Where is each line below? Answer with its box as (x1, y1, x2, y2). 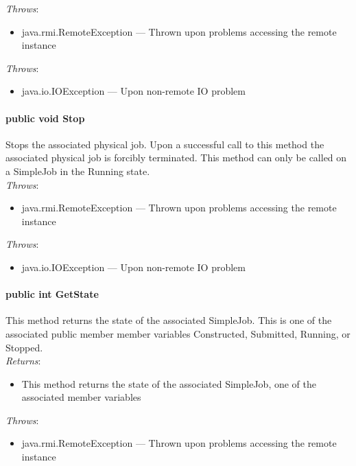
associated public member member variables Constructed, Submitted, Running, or (5, 326, 351, 340)
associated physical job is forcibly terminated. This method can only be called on (5, 150, 347, 165)
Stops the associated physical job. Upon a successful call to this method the (5, 137, 324, 151)
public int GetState (5, 287, 99, 301)
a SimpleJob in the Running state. (5, 163, 150, 178)
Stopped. (5, 340, 43, 354)
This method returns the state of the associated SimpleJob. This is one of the (5, 313, 332, 327)
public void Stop (5, 110, 85, 125)
